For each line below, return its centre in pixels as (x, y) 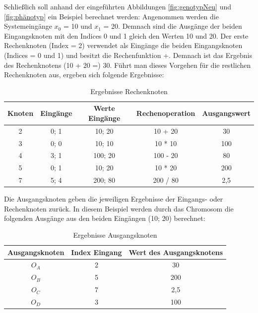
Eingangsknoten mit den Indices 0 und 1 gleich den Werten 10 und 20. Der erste (126, 35)
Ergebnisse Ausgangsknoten (115, 235)
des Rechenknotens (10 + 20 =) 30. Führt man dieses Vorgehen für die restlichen (128, 65)
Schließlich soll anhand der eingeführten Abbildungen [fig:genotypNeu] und (118, 6)
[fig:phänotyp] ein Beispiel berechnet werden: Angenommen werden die (111, 16)
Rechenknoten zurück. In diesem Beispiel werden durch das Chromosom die (119, 208)
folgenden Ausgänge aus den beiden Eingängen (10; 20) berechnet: (105, 218)
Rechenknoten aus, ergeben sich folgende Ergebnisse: (84, 75)
